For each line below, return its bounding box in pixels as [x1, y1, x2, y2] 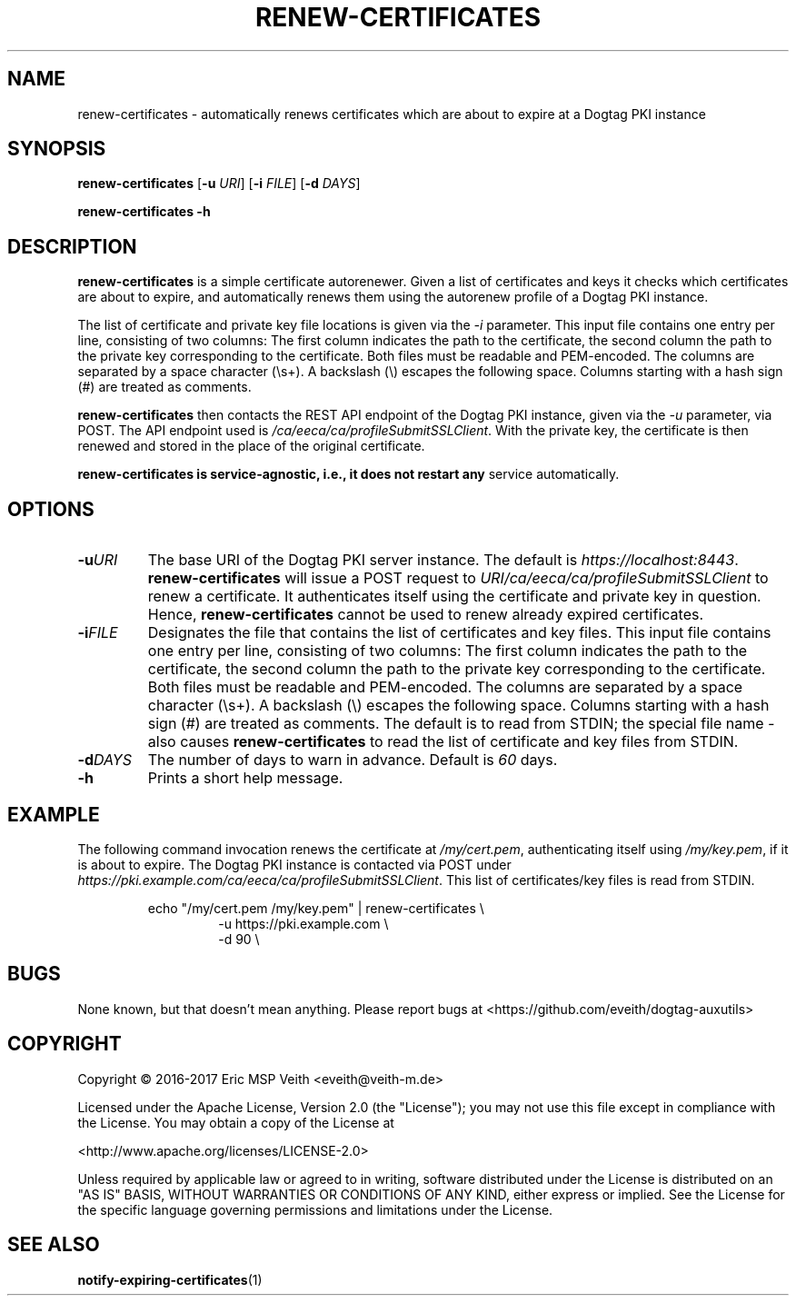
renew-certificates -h [77, 204, 211, 220]
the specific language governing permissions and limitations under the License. [77, 1201, 553, 1218]
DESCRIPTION [7, 234, 137, 258]
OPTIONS [7, 497, 95, 521]
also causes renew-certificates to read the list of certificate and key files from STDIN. [147, 732, 739, 751]
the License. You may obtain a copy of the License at [77, 1114, 394, 1130]
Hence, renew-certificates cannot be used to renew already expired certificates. [147, 605, 704, 624]
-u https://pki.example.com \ [218, 915, 389, 931]
